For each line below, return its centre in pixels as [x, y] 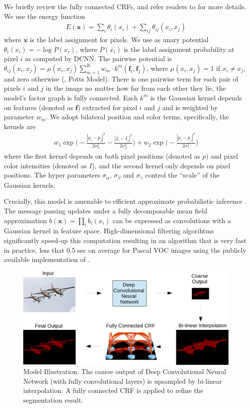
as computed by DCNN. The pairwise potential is [98, 58]
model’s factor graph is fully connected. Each [71, 97]
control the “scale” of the [182, 175]
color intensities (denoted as [45, 165]
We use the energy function [45, 16]
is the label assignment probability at [179, 49]
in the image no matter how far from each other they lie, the [136, 88]
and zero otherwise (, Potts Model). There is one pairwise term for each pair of [121, 78]
